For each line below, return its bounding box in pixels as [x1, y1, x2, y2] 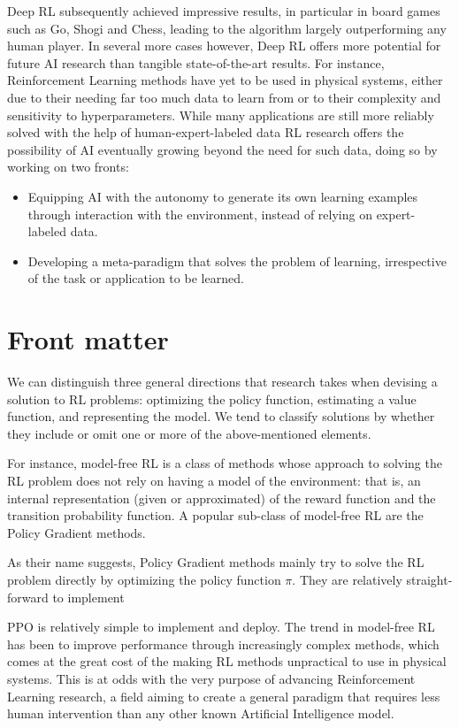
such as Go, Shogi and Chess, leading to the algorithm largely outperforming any [7, 19, 447, 37]
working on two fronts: [7, 157, 129, 176]
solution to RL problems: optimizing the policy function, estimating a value [7, 389, 417, 408]
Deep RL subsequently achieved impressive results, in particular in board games [7, 2, 440, 19]
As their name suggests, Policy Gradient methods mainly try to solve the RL [7, 553, 425, 571]
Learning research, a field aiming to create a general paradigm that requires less [7, 686, 440, 705]
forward [7, 587, 49, 606]
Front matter [7, 321, 169, 357]
